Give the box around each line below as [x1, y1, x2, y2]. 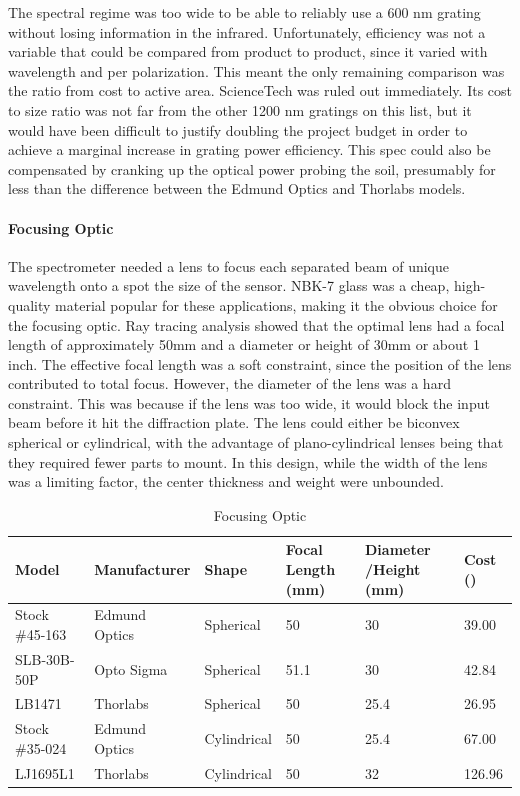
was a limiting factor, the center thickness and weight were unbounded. [8, 471, 444, 492]
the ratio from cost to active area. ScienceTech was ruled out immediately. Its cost [8, 80, 512, 101]
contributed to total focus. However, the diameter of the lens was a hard [8, 373, 451, 394]
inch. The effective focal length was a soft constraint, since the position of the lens [8, 353, 512, 374]
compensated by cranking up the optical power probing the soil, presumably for [8, 158, 496, 179]
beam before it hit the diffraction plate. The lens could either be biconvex [8, 412, 460, 433]
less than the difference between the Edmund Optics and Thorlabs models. [8, 178, 466, 199]
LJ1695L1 [15, 762, 75, 783]
